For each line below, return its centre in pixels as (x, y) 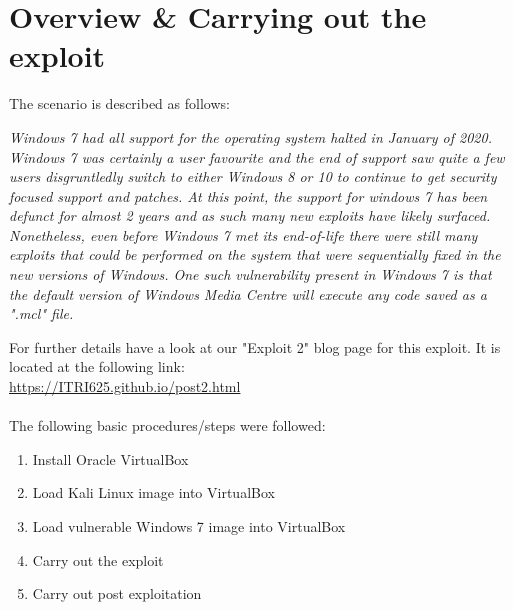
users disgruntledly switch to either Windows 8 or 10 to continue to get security (253, 176)
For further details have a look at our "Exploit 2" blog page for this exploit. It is (255, 346)
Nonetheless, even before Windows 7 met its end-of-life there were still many (243, 234)
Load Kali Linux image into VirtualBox (153, 492)
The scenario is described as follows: (119, 103)
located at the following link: (97, 366)
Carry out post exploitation (117, 593)
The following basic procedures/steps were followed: (167, 425)
